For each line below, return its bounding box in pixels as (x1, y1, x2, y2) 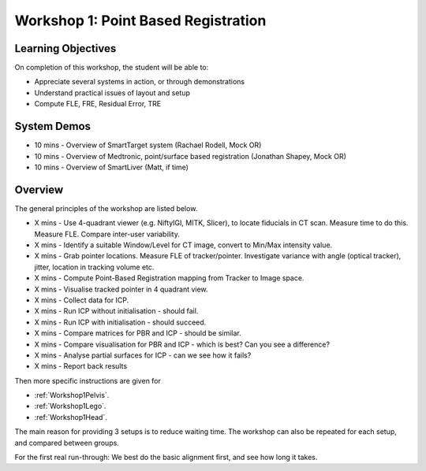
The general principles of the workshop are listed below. (14, 203, 198, 213)
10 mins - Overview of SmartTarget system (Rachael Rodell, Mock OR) (34, 140, 262, 150)
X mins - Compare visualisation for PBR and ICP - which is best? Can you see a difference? (34, 339, 331, 349)
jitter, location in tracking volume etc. (34, 262, 155, 272)
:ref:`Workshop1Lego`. (34, 402, 106, 411)
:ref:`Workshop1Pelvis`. (34, 391, 110, 400)
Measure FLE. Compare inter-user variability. (34, 229, 181, 239)
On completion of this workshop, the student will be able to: (14, 63, 209, 72)
